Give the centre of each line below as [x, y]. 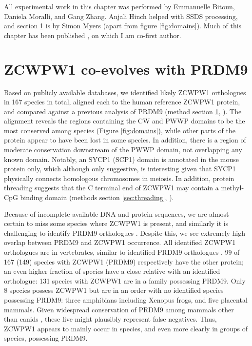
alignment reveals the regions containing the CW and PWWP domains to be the [125, 121]
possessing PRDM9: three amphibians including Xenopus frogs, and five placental [126, 299]
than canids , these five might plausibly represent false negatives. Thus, [110, 319]
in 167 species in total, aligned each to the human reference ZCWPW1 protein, [122, 102]
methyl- [233, 188]
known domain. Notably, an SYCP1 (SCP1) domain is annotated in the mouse [122, 159]
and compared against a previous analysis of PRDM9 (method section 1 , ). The [123, 111]
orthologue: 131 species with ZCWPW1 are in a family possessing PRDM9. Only [125, 280]
